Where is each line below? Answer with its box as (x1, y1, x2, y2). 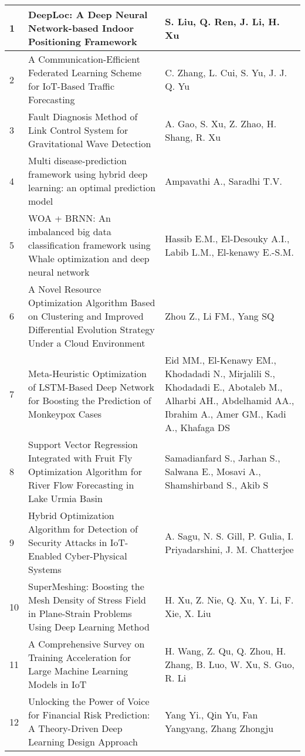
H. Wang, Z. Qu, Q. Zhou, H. (165, 643, 286, 657)
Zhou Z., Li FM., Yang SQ (165, 309, 274, 323)
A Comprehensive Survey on (28, 637, 145, 650)
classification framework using (28, 238, 151, 252)
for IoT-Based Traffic (28, 79, 115, 93)
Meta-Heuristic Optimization (28, 367, 147, 380)
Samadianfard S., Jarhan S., (165, 451, 280, 465)
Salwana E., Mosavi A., (165, 465, 261, 478)
